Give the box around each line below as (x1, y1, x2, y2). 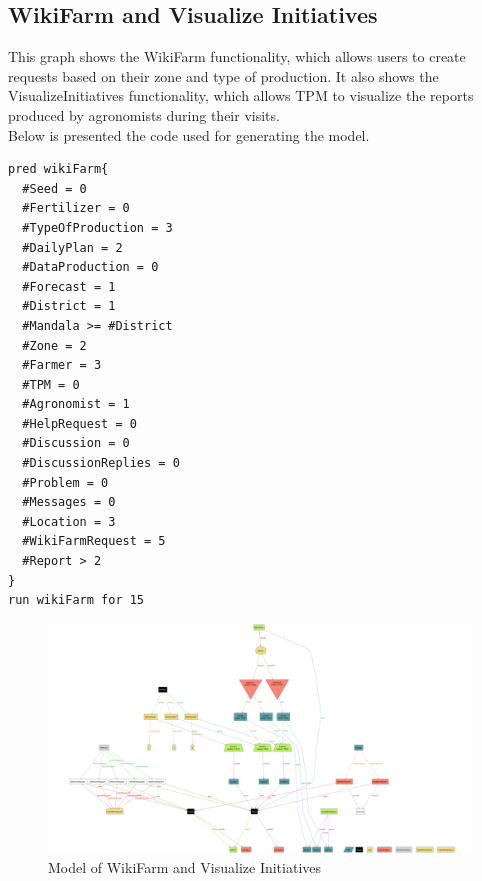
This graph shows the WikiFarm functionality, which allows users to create (8, 46, 466, 67)
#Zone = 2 (22, 338, 87, 353)
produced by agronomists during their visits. (8, 104, 280, 125)
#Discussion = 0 (22, 436, 130, 451)
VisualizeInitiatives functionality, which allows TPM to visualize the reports (8, 85, 474, 106)
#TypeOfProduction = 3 (22, 220, 173, 235)
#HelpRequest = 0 (22, 416, 137, 431)
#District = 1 (22, 299, 116, 314)
